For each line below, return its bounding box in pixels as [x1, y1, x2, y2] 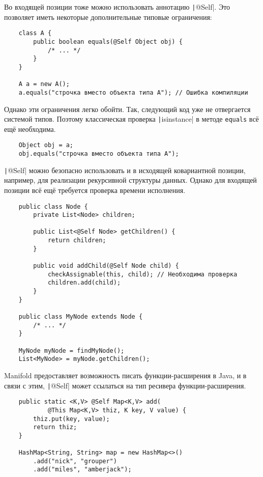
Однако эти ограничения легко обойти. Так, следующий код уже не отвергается [4, 103, 251, 114]
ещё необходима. [4, 123, 56, 134]
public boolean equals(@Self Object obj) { [33, 38, 183, 45]
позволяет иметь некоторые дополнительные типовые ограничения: [4, 11, 212, 22]
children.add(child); [47, 279, 121, 287]
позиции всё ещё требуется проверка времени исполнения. [4, 184, 186, 195]
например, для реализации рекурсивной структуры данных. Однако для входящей [4, 175, 257, 185]
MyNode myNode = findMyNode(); [18, 347, 125, 354]
